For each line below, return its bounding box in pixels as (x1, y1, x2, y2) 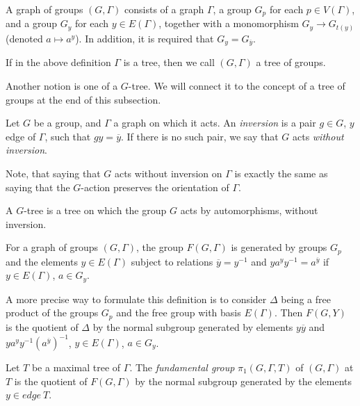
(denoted (6, 31, 43, 45)
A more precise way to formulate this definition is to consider (6, 291, 267, 306)
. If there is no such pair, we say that (121, 129, 279, 143)
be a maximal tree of (31, 360, 121, 374)
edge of (6, 129, 36, 143)
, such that (44, 129, 91, 143)
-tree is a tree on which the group (24, 203, 167, 218)
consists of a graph (124, 2, 204, 16)
